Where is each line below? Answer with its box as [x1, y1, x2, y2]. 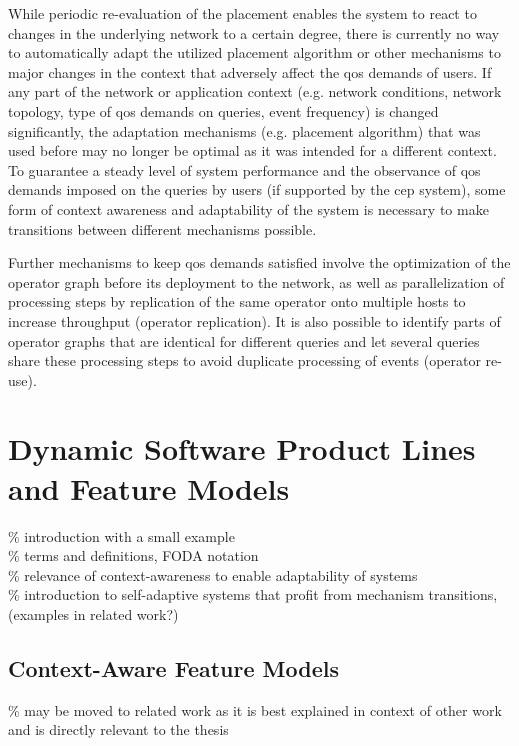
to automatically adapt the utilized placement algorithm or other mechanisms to [8, 42, 501, 63]
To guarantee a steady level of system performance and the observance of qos [8, 159, 481, 180]
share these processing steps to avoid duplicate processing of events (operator [8, 350, 481, 371]
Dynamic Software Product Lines [8, 428, 476, 469]
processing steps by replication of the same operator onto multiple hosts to [8, 291, 466, 312]
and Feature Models [8, 467, 290, 508]
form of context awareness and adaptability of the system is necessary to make [8, 198, 489, 219]
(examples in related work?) [8, 603, 179, 624]
